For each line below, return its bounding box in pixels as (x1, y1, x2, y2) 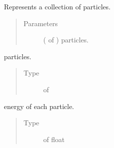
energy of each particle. (4, 101, 75, 111)
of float (43, 134, 65, 144)
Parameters (23, 18, 58, 28)
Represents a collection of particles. (4, 1, 111, 11)
